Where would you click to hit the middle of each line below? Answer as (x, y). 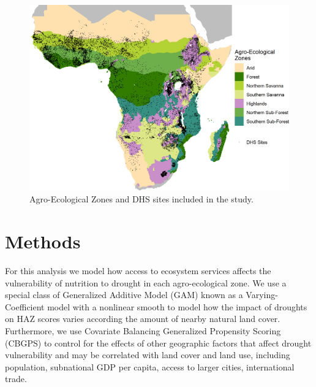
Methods (43, 241)
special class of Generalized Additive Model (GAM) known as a (124, 295)
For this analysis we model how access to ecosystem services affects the (138, 270)
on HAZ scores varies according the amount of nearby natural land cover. (143, 319)
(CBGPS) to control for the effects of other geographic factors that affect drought (158, 343)
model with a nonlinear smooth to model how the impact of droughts (177, 306)
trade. (16, 379)
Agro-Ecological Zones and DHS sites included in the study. (141, 199)
